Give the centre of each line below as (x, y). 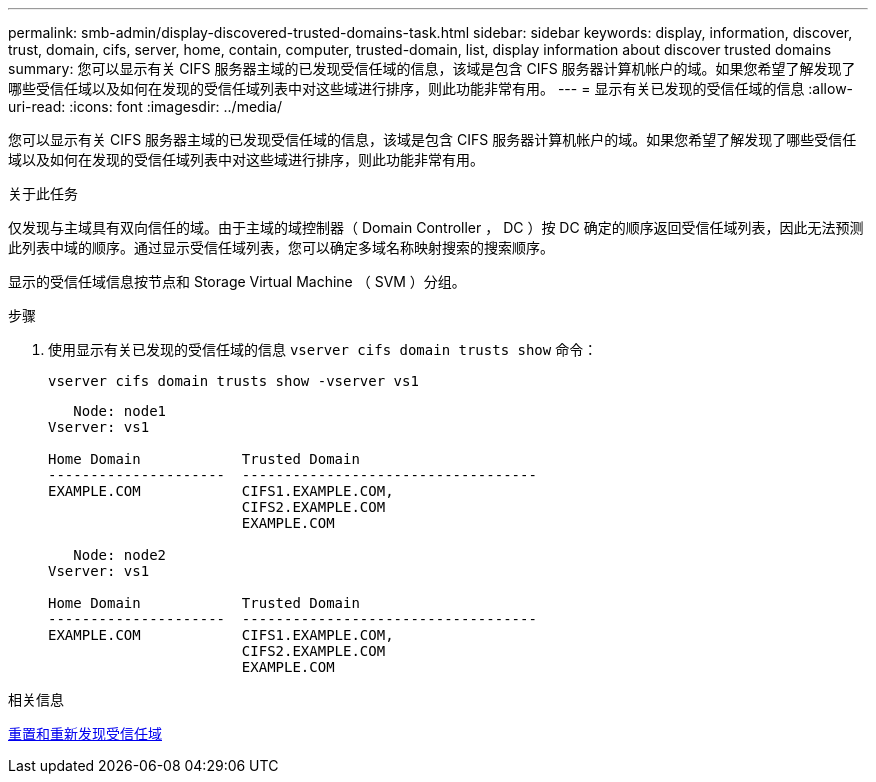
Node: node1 (120, 411)
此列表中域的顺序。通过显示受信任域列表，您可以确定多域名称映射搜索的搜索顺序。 (281, 247)
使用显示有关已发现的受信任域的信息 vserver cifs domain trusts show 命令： (323, 349)
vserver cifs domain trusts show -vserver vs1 (233, 381)
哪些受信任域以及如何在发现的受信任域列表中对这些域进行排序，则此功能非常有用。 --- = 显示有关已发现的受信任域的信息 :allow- (431, 88)
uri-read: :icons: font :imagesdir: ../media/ (145, 106)
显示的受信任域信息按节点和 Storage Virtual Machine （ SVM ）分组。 (237, 281)
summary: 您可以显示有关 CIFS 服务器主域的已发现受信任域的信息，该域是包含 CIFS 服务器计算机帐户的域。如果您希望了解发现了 (432, 68)
